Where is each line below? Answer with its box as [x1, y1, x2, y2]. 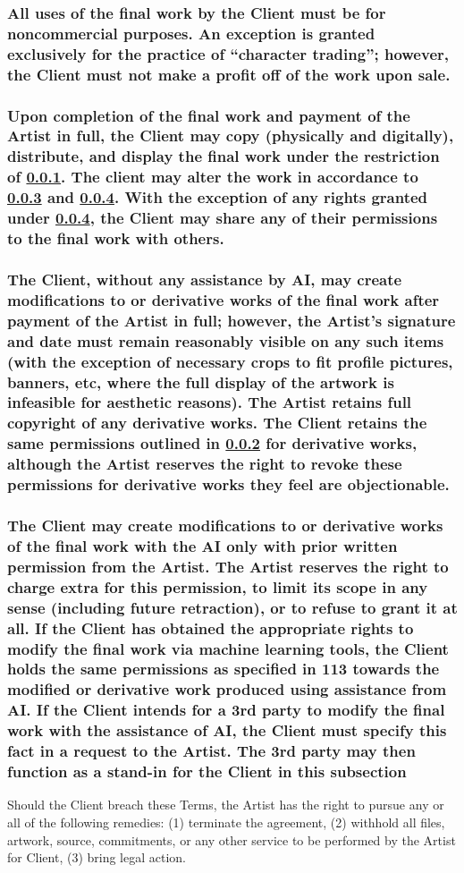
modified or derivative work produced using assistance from [7, 678, 447, 700]
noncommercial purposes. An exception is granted [7, 21, 375, 44]
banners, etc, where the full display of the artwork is [7, 370, 394, 393]
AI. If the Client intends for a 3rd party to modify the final [7, 699, 445, 721]
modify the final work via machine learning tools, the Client [7, 637, 449, 659]
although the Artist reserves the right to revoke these [7, 453, 402, 475]
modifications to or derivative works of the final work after [7, 288, 440, 310]
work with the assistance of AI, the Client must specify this [7, 719, 447, 742]
